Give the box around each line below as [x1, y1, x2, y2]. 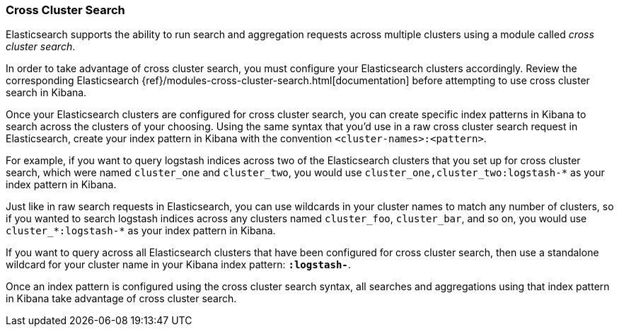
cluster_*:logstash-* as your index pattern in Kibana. [6, 224, 276, 237]
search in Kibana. [6, 86, 87, 99]
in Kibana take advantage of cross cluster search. [6, 292, 237, 305]
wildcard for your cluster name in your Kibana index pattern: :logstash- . [6, 258, 351, 271]
